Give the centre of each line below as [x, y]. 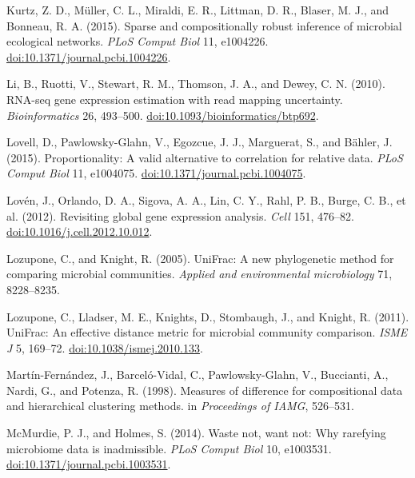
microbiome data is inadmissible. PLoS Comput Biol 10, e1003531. [169, 448]
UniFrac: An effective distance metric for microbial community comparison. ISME [207, 332]
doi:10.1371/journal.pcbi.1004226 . [89, 56]
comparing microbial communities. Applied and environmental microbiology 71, [200, 274]
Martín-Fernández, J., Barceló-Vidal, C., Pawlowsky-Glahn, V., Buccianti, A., [198, 374]
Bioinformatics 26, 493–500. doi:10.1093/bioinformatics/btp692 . [163, 115]
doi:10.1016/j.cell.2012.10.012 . [80, 231]
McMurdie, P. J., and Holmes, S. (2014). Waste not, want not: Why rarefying [196, 433]
